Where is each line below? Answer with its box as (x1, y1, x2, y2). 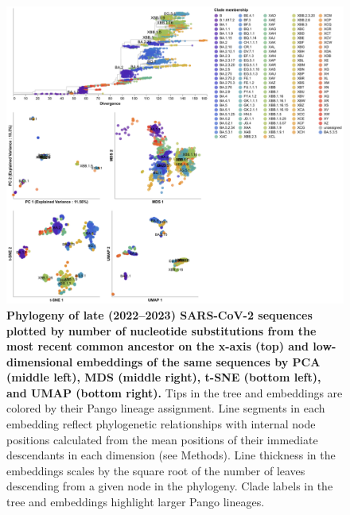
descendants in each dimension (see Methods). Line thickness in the (6, 447, 336, 463)
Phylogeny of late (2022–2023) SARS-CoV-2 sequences (6, 306, 313, 323)
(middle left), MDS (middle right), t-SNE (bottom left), (6, 369, 321, 385)
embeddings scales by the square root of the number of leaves (6, 462, 305, 478)
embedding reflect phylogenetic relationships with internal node (6, 416, 316, 432)
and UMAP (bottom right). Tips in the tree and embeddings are (6, 384, 343, 401)
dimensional (6, 353, 73, 370)
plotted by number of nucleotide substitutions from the (6, 322, 317, 339)
